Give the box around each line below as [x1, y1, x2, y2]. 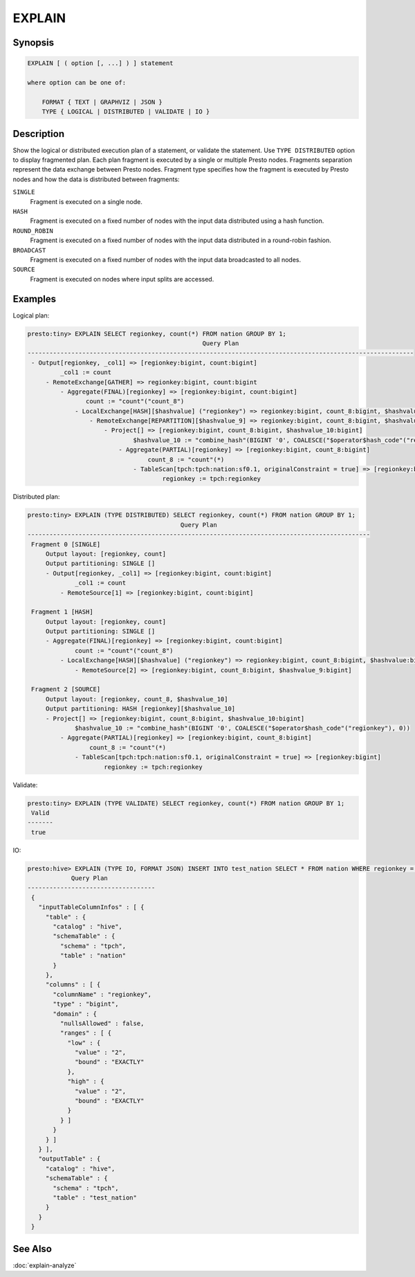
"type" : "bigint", [53, 1000, 119, 1008]
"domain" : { [53, 1010, 97, 1018]
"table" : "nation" [59, 952, 127, 959]
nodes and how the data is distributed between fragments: [12, 175, 180, 183]
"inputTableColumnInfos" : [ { [38, 903, 145, 911]
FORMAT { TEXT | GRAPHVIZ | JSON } [41, 98, 163, 106]
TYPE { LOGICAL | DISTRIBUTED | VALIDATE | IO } [41, 108, 210, 116]
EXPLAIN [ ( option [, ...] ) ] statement [27, 59, 174, 67]
